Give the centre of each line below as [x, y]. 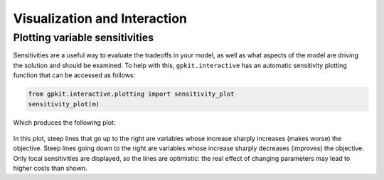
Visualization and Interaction [100, 18]
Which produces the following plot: [64, 122]
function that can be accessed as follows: [74, 75]
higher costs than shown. [50, 168]
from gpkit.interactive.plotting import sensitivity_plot [131, 94]
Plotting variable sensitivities [84, 38]
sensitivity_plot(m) [64, 104]
